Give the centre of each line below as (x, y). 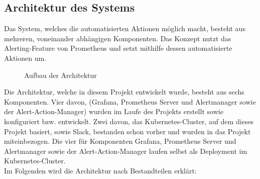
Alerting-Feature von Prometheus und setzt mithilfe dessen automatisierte (118, 48)
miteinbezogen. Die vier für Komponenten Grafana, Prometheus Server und (120, 141)
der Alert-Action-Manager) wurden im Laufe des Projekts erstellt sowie (114, 111)
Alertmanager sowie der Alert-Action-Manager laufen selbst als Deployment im (126, 151)
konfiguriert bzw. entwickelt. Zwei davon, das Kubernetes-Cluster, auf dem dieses (129, 121)
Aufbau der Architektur (60, 75)
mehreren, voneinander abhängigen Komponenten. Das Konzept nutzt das (118, 38)
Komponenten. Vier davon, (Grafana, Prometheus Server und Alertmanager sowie (130, 101)
